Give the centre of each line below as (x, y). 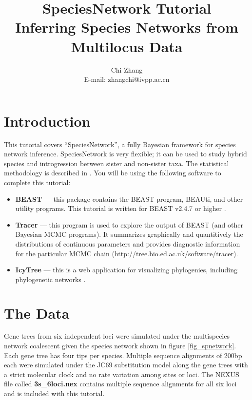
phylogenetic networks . (50, 279)
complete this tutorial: (37, 182)
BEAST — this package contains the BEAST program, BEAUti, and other (129, 199)
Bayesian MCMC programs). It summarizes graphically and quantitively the (129, 234)
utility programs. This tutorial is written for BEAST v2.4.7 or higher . (121, 208)
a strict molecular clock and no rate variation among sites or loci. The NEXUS (122, 374)
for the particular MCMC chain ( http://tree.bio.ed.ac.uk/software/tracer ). (127, 253)
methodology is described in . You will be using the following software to (113, 173)
